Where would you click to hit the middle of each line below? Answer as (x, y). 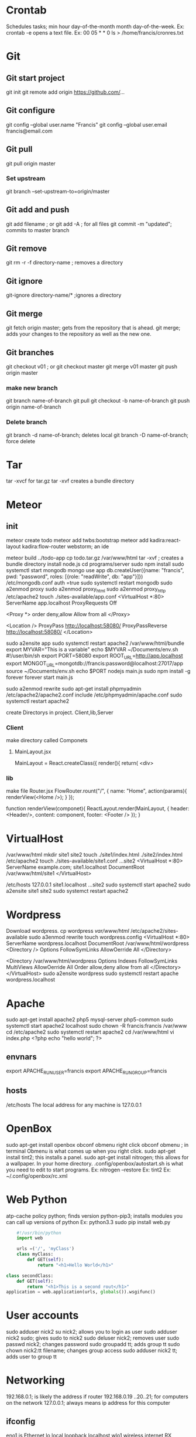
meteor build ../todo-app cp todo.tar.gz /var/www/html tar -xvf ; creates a (95, 558)
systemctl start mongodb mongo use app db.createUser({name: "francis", (95, 570)
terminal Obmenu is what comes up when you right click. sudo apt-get (91, 1151)
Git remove (27, 249)
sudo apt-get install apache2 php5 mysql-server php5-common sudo (90, 1020)
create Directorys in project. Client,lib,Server (60, 712)
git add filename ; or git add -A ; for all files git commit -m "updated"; (89, 224)
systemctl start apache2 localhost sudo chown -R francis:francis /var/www (97, 1026)
